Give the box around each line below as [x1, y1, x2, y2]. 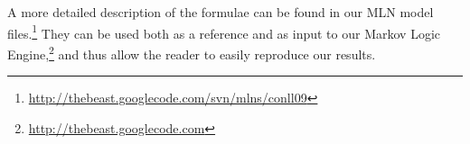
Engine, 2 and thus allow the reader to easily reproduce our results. [7, 41, 376, 63]
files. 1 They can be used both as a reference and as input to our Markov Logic [7, 21, 440, 42]
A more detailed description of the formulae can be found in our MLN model [7, 3, 434, 21]
